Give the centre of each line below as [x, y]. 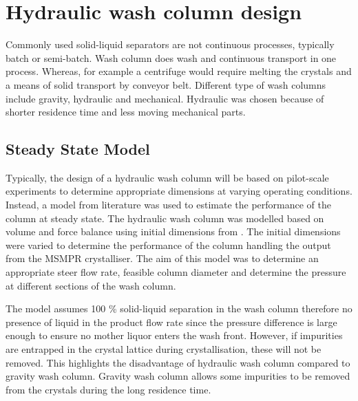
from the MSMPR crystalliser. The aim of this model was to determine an [162, 258]
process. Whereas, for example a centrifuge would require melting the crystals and [179, 71]
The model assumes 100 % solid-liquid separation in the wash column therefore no [179, 308]
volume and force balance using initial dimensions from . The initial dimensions [173, 231]
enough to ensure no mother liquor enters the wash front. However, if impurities [174, 335]
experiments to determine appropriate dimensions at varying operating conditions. [179, 191]
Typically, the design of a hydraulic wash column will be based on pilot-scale [167, 177]
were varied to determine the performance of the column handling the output [168, 245]
